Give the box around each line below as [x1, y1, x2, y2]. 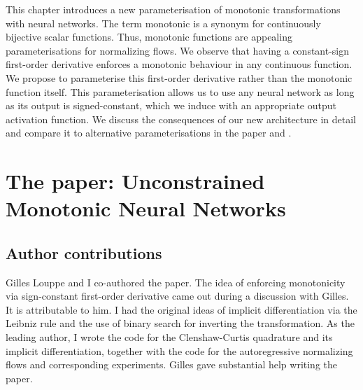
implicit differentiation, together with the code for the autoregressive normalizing [6, 343, 353, 358]
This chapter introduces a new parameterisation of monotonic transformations [6, 2, 341, 16]
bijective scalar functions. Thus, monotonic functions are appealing [6, 29, 292, 44]
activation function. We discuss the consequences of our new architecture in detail [6, 111, 356, 126]
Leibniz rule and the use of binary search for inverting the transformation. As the [6, 316, 355, 330]
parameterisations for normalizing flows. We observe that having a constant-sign [6, 43, 350, 57]
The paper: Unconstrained [6, 167, 265, 195]
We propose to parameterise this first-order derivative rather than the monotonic [6, 70, 353, 85]
